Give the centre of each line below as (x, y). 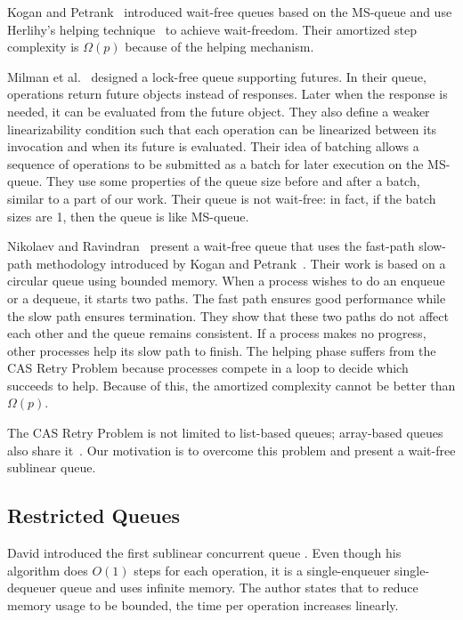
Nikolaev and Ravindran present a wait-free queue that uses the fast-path (211, 246)
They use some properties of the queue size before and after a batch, (233, 181)
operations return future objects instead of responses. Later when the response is (227, 94)
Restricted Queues (94, 515)
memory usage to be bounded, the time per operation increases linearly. (203, 604)
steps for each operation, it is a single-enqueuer (262, 570)
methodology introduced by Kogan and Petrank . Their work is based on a (241, 263)
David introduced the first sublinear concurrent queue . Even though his (204, 553)
